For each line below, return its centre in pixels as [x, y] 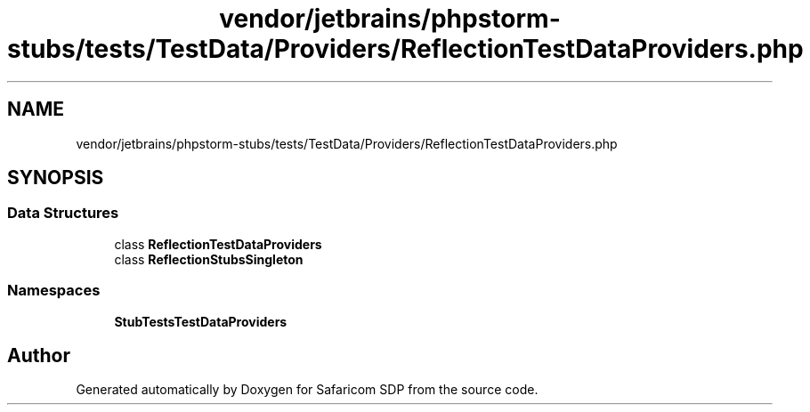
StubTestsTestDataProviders [201, 321]
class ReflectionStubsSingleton [209, 259]
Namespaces [54, 291]
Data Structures [63, 213]
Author [39, 355]
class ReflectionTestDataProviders [218, 244]
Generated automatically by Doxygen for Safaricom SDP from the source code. [307, 390]
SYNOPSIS [56, 178]
